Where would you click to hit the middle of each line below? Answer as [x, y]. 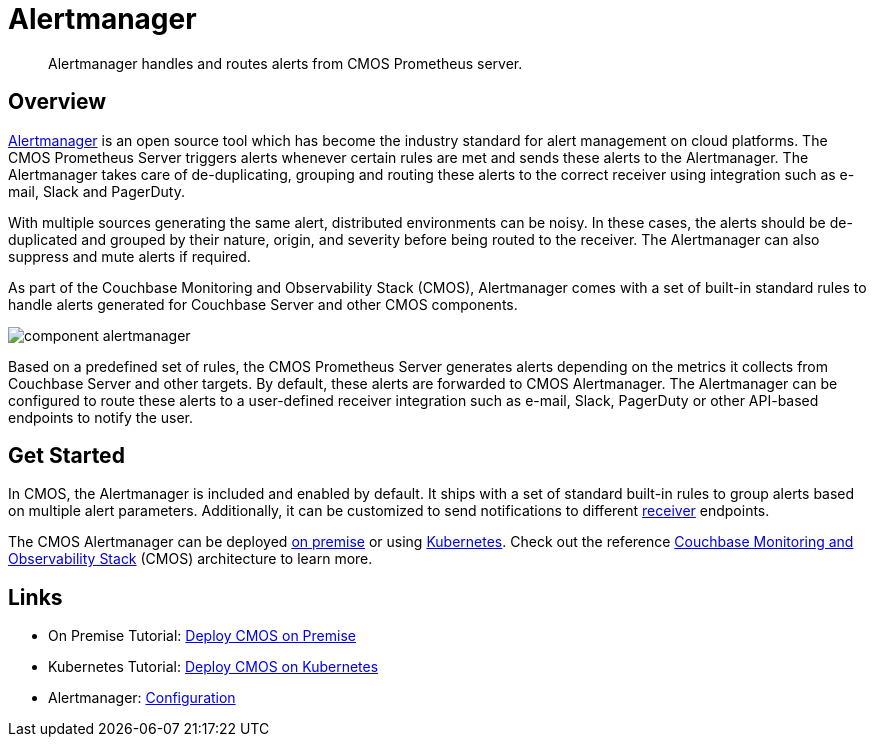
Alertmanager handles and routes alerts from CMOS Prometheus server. [285, 63]
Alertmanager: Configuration [142, 698]
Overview [57, 102]
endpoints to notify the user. [101, 417]
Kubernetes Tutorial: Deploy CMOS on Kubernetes [213, 667]
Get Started [66, 456]
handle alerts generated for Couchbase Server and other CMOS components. [263, 304]
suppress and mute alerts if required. [129, 256]
